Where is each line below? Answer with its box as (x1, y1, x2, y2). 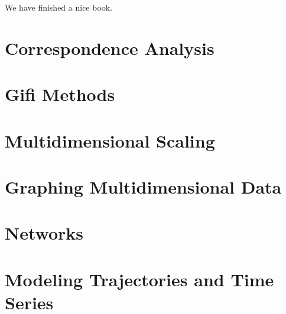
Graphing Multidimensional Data (5, 174, 282, 198)
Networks (5, 221, 84, 245)
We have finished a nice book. (5, 1, 113, 13)
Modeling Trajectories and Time (5, 267, 274, 291)
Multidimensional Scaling (5, 128, 215, 152)
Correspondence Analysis (5, 35, 214, 60)
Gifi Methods (5, 82, 115, 106)
